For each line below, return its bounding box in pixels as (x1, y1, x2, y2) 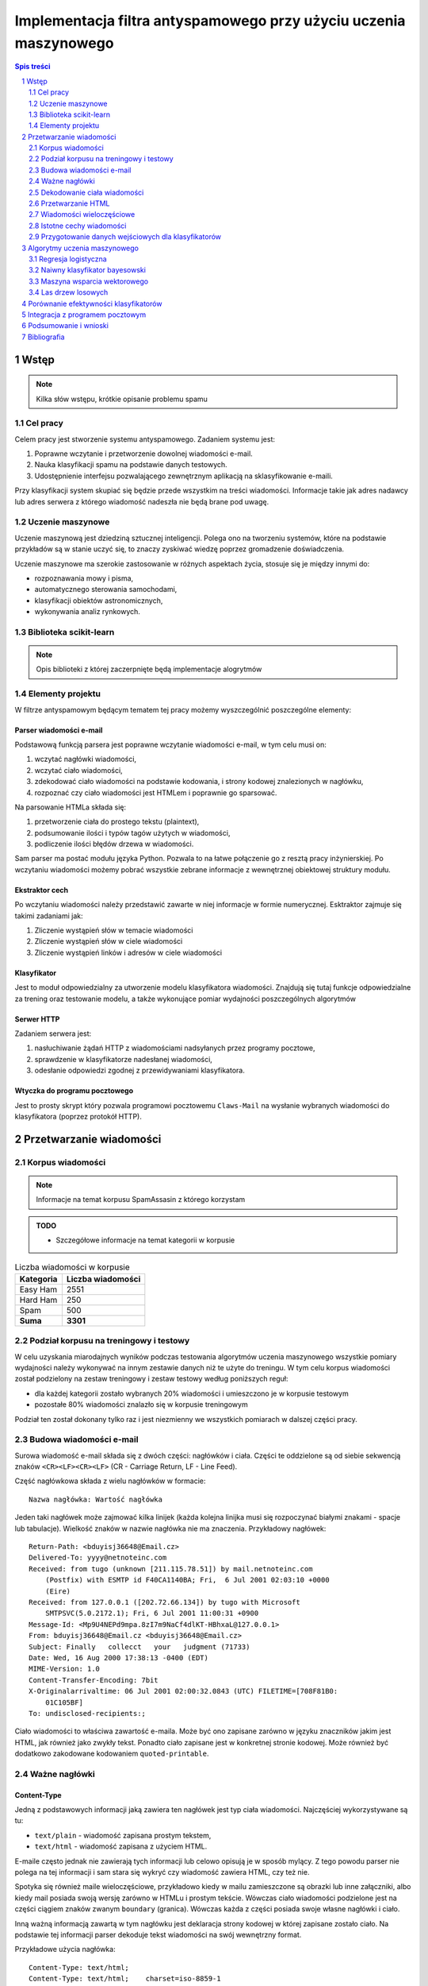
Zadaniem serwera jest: (14, 1029, 92, 1038)
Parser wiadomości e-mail (14, 725, 103, 735)
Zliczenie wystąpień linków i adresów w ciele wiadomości (34, 948, 222, 957)
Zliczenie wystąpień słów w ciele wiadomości (34, 937, 183, 946)
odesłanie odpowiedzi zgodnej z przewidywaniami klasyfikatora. (34, 1065, 245, 1076)
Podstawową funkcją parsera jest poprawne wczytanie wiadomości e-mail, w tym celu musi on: (14, 740, 327, 749)
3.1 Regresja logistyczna (29, 254, 107, 264)
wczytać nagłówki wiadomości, (34, 755, 137, 764)
